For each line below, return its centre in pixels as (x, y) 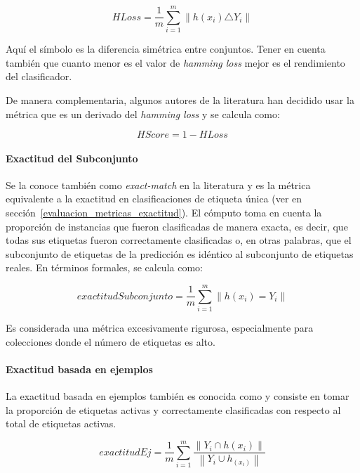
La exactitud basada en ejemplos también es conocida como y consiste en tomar (178, 396)
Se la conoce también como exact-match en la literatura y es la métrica (158, 184)
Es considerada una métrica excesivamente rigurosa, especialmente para (160, 328)
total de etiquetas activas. (61, 423)
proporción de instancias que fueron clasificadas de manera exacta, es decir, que (177, 226)
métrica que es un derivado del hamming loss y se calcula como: (143, 114)
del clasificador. (39, 76)
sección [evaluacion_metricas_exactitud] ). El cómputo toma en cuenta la (164, 213)
